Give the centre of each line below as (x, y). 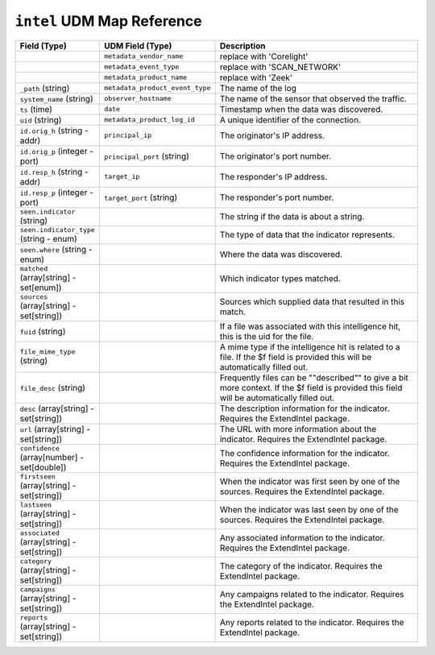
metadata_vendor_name (143, 56)
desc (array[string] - (57, 408)
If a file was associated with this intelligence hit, (310, 326)
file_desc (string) (53, 388)
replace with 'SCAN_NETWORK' (280, 67)
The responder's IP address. (273, 176)
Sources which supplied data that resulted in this (312, 302)
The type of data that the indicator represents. (307, 235)
